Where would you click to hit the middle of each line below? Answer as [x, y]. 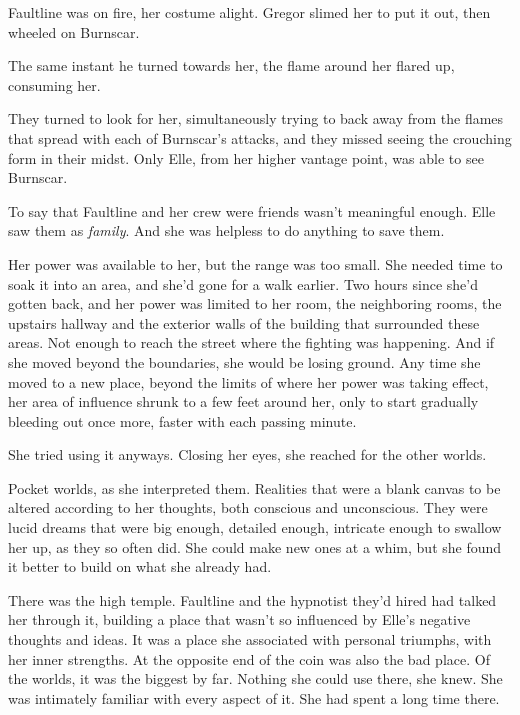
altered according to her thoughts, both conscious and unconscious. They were [248, 507]
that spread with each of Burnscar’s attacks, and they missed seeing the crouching [260, 137]
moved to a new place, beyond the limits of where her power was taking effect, [248, 381]
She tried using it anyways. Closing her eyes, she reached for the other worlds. [247, 454]
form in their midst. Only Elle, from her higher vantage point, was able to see [246, 157]
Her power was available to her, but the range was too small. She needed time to [255, 263]
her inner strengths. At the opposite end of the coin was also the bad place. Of [249, 658]
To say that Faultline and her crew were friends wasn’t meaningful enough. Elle [252, 210]
